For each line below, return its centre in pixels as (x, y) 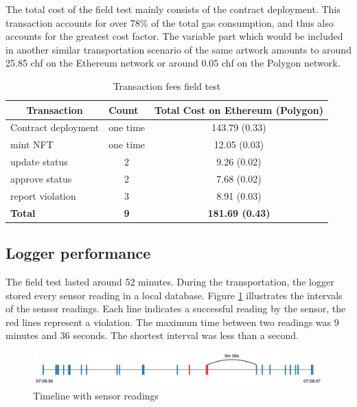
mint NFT (32, 144)
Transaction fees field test (167, 85)
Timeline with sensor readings (96, 395)
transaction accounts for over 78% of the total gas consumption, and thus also (170, 22)
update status (39, 162)
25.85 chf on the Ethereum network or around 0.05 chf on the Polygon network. (173, 63)
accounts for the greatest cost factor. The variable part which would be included (174, 36)
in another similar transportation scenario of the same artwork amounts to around (178, 49)
